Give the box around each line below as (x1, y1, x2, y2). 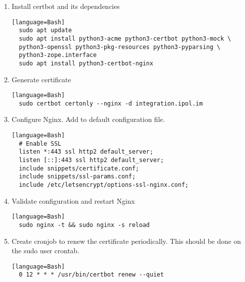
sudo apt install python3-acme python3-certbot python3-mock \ (19, 35, 231, 42)
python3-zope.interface (19, 52, 97, 59)
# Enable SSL (19, 140, 62, 147)
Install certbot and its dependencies (11, 1, 120, 11)
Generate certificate (11, 74, 71, 84)
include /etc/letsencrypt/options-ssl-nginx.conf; (19, 181, 189, 188)
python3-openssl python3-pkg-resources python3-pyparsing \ (19, 43, 221, 51)
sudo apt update (19, 27, 72, 34)
